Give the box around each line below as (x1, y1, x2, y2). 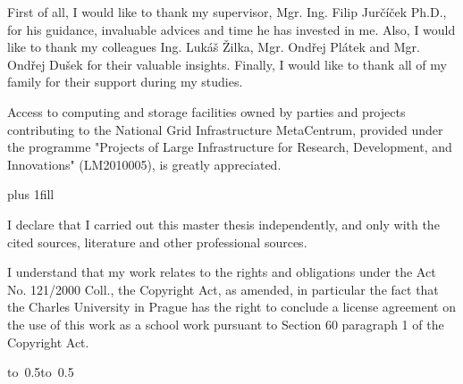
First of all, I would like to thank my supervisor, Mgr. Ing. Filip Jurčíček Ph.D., (7, 3, 447, 21)
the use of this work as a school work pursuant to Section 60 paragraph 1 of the (7, 314, 444, 333)
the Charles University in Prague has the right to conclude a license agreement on (7, 297, 456, 316)
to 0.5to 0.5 (7, 363, 74, 381)
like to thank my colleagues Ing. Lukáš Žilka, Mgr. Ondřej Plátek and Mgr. (7, 38, 420, 56)
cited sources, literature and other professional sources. (7, 232, 307, 251)
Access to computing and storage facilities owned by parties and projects (7, 102, 406, 121)
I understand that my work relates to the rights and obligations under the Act (7, 263, 436, 281)
